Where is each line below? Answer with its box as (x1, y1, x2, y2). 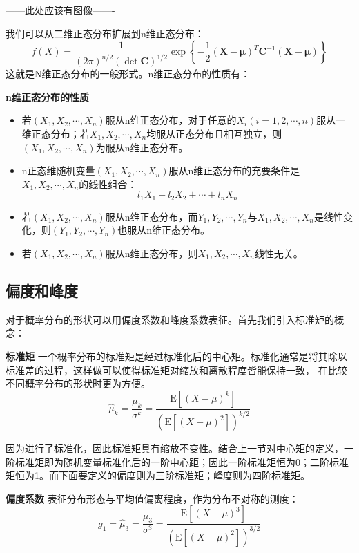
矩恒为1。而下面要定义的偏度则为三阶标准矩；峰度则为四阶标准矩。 (6, 468, 310, 482)
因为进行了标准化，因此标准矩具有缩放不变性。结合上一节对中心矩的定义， (6, 441, 344, 456)
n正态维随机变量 (21, 163, 95, 178)
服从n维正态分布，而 (105, 209, 198, 223)
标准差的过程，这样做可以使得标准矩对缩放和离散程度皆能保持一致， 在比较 (6, 362, 347, 377)
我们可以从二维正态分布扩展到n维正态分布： (6, 26, 204, 40)
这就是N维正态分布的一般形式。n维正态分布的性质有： (6, 66, 251, 81)
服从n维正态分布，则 (105, 245, 198, 260)
